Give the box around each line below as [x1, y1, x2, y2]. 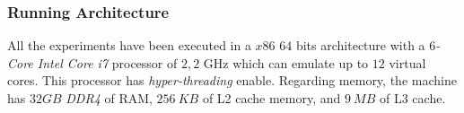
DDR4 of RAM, [66, 89, 153, 107]
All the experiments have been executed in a [7, 36, 251, 55]
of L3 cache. [379, 89, 446, 107]
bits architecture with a [295, 36, 425, 55]
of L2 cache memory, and [202, 89, 341, 107]
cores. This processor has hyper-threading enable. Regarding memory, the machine [7, 71, 457, 90]
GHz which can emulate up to [203, 53, 369, 72]
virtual [389, 53, 426, 72]
